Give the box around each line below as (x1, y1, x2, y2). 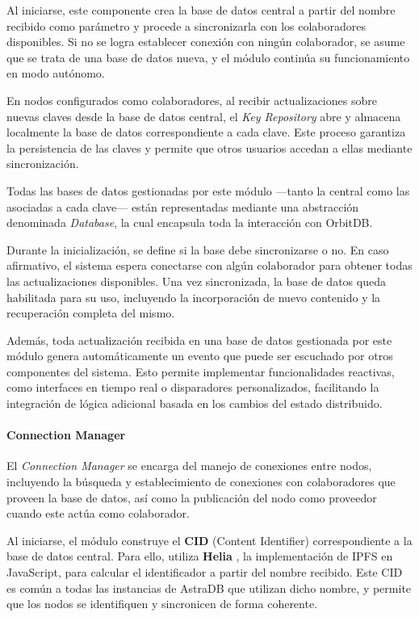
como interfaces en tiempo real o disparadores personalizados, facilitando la (6, 379, 379, 396)
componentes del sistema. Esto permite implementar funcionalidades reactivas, (6, 363, 395, 380)
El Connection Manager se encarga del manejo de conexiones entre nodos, (6, 457, 372, 474)
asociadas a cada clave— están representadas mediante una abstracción (6, 198, 359, 215)
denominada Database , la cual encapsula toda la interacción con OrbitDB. (6, 214, 373, 231)
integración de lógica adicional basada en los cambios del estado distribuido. (6, 395, 383, 412)
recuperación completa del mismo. (6, 304, 175, 321)
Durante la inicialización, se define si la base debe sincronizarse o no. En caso (6, 241, 389, 258)
